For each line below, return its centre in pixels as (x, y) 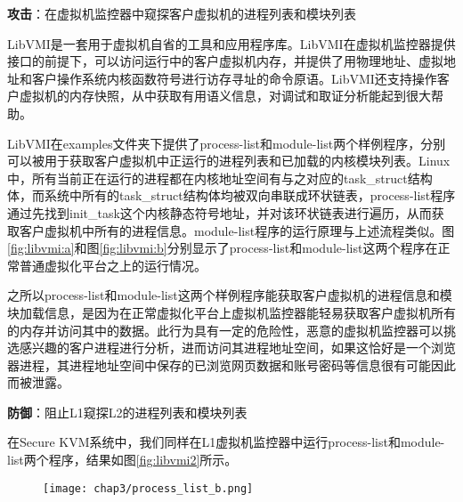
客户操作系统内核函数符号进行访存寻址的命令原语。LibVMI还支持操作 (234, 78)
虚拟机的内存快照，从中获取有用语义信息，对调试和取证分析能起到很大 (225, 96)
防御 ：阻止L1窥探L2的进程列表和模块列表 (127, 412)
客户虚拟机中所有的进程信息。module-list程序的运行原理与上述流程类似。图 (237, 230)
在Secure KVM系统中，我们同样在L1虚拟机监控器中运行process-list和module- (226, 442)
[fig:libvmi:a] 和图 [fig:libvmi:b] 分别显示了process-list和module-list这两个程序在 (223, 248)
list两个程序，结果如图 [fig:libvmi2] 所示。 (122, 460)
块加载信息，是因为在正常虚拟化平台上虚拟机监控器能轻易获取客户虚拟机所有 (231, 312)
